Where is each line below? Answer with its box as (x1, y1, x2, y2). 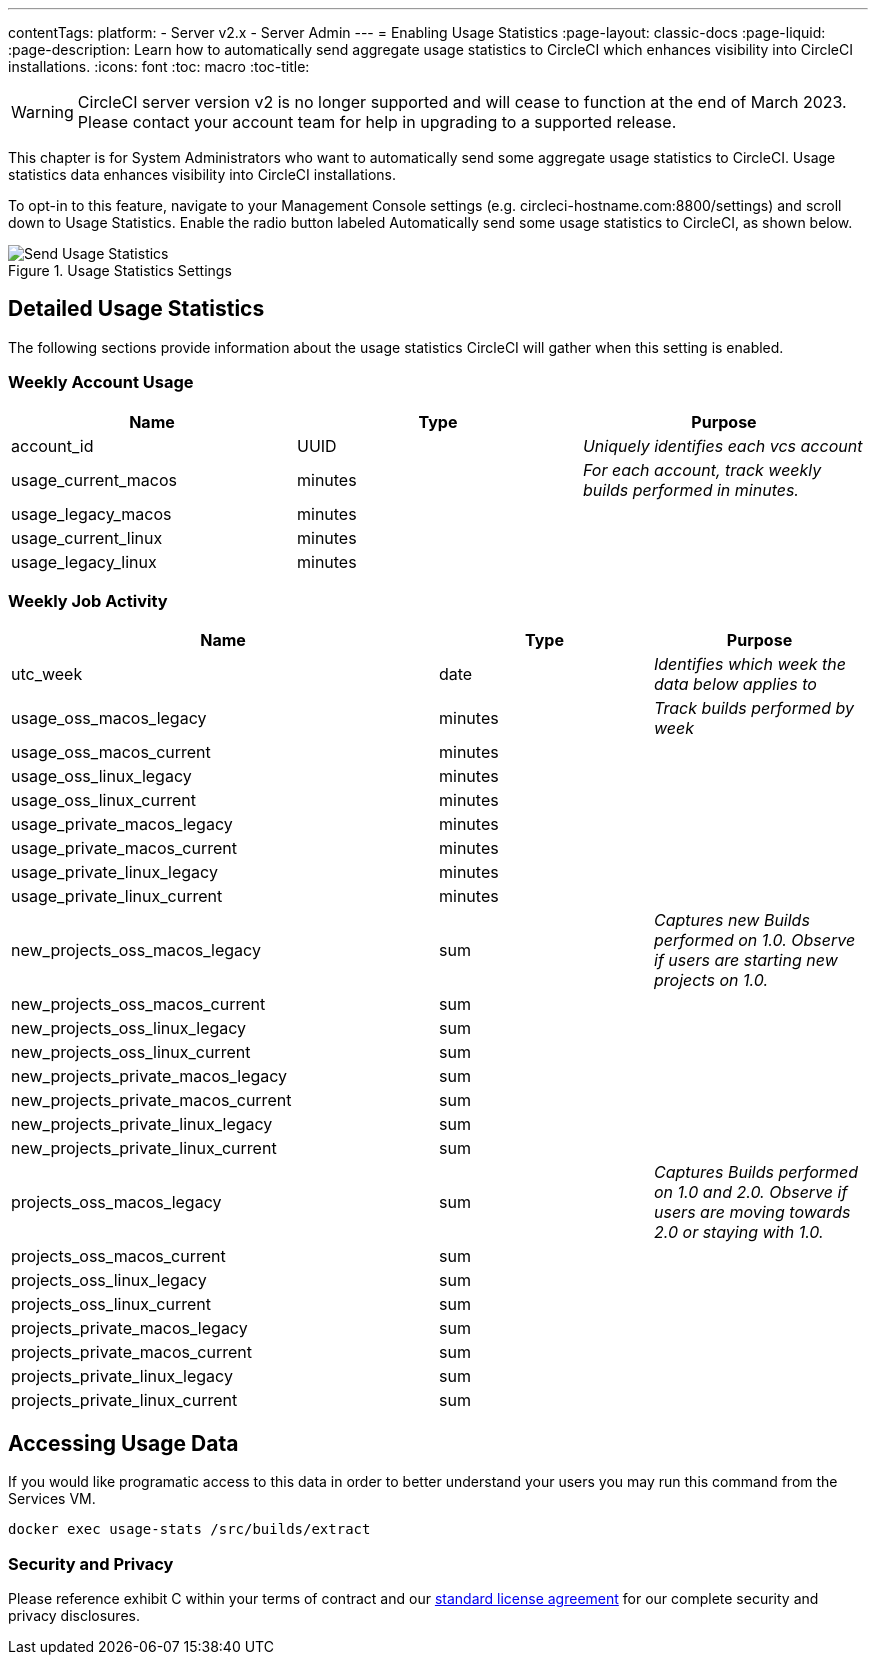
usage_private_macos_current (11, 838, 237, 859)
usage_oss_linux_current (11, 790, 196, 811)
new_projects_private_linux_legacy (11, 1114, 273, 1135)
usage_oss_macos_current (11, 742, 211, 763)
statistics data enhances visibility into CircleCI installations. (8, 166, 397, 183)
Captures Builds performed (654, 1162, 859, 1183)
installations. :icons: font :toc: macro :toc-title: (8, 58, 310, 75)
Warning (11, 102, 74, 122)
